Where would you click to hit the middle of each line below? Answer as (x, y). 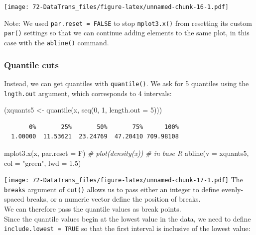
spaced (14, 199)
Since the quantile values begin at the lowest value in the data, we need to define (128, 218)
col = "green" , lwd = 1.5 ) (43, 163)
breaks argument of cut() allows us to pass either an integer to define (112, 189)
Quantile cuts (31, 64)
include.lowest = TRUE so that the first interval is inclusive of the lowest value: (127, 228)
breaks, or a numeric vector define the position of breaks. (114, 199)
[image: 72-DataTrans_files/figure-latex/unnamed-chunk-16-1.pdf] (117, 7)
